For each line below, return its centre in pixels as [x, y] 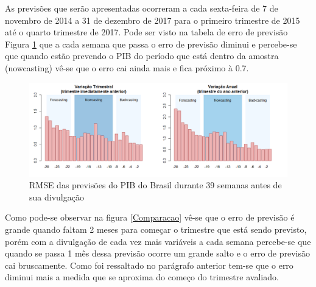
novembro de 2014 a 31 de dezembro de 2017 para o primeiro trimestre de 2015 [153, 20]
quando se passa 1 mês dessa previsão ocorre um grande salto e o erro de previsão [158, 253]
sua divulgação [57, 197]
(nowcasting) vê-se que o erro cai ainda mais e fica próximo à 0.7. [127, 67]
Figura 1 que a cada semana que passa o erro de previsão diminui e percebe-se [151, 44]
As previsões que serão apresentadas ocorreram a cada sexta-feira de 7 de [142, 8]
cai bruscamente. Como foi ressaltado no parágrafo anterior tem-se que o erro [149, 265]
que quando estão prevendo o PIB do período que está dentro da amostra [142, 56]
